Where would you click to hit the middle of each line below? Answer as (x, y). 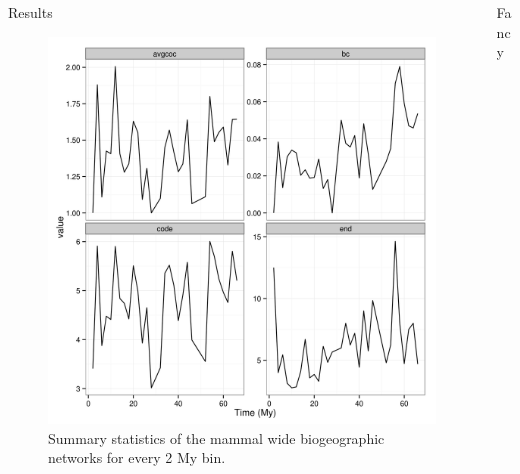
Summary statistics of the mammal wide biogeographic (216, 437)
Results (30, 12)
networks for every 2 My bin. (137, 457)
